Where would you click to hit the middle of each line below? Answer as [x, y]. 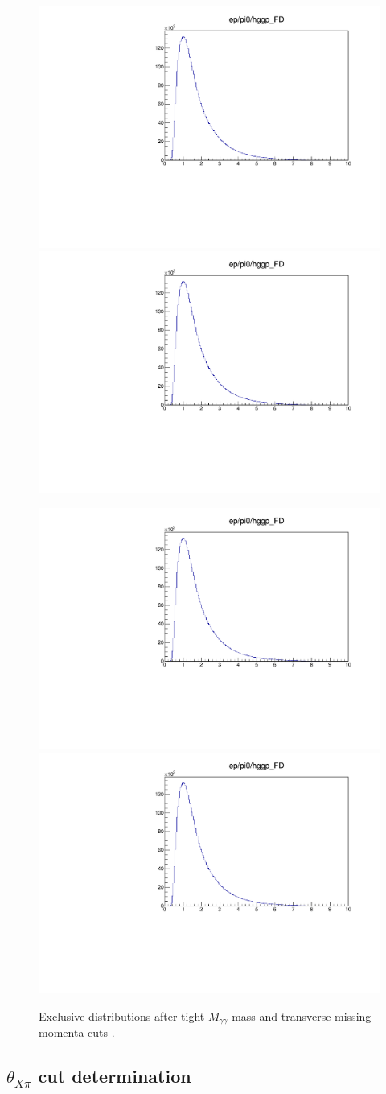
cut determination [115, 1076]
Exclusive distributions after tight [122, 1016]
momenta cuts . [77, 1032]
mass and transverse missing [302, 1016]
